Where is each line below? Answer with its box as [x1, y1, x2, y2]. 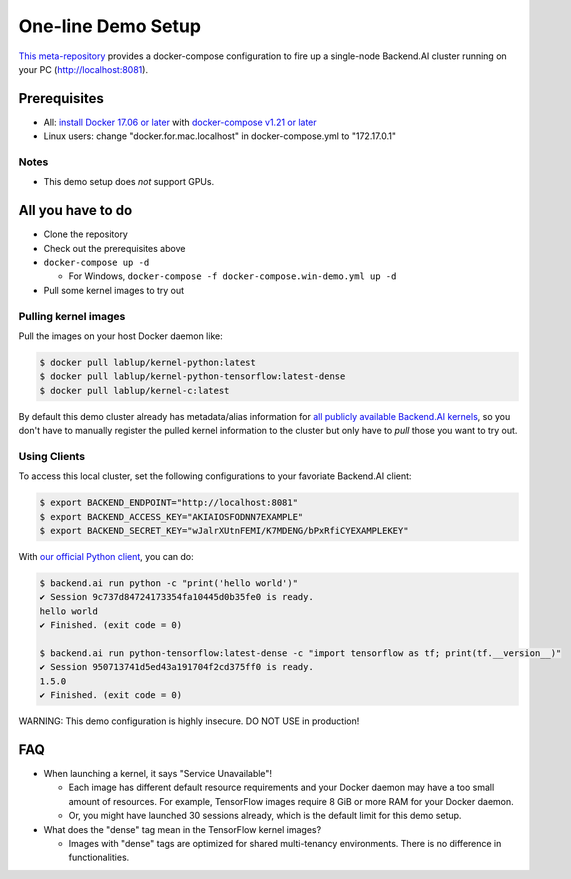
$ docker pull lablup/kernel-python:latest [39, 356, 257, 368]
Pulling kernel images [18, 309, 126, 323]
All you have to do [18, 202, 133, 219]
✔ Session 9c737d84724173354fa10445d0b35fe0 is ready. [39, 591, 314, 603]
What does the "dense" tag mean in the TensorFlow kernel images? [43, 823, 322, 835]
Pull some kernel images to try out [43, 284, 185, 296]
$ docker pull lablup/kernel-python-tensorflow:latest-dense [39, 371, 346, 382]
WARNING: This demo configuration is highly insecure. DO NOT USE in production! [18, 715, 360, 727]
